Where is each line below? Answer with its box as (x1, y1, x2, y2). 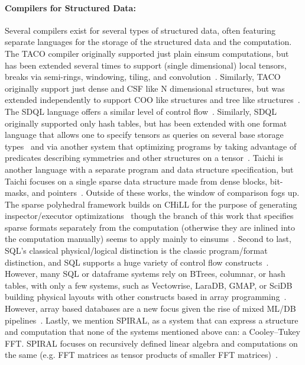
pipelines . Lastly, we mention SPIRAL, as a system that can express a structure (5, 314, 298, 326)
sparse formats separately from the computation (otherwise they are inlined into (5, 221, 296, 233)
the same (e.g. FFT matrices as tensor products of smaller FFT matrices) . (5, 348, 278, 361)
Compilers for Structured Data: (5, 1, 136, 14)
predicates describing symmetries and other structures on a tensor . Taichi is (5, 151, 284, 164)
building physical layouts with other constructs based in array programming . (5, 290, 287, 303)
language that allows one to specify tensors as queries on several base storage (5, 128, 284, 141)
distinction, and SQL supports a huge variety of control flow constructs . (5, 256, 269, 268)
